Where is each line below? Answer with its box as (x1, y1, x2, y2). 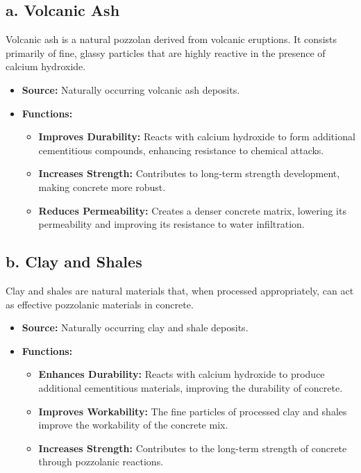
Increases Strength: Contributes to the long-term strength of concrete (38, 440, 347, 455)
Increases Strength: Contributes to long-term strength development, (38, 166, 340, 181)
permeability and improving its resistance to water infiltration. (38, 217, 305, 231)
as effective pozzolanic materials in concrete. (6, 297, 194, 311)
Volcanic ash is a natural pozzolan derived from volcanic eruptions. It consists (6, 32, 337, 47)
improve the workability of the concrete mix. (38, 417, 228, 432)
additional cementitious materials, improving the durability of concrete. (38, 380, 343, 395)
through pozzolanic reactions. (38, 454, 164, 469)
